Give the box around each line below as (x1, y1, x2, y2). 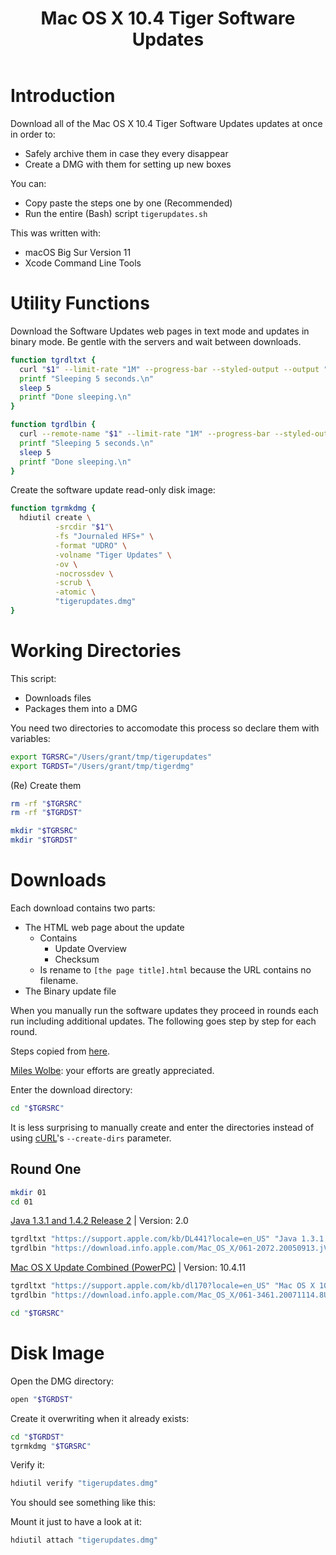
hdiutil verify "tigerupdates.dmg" (10, 1478, 159, 1489)
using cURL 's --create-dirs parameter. (10, 1132, 172, 1144)
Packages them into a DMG (24, 702, 138, 714)
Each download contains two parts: (10, 902, 156, 914)
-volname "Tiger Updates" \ (54, 550, 172, 560)
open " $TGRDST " (10, 1394, 74, 1404)
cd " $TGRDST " (10, 1432, 65, 1442)
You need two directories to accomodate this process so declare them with (10, 722, 320, 734)
